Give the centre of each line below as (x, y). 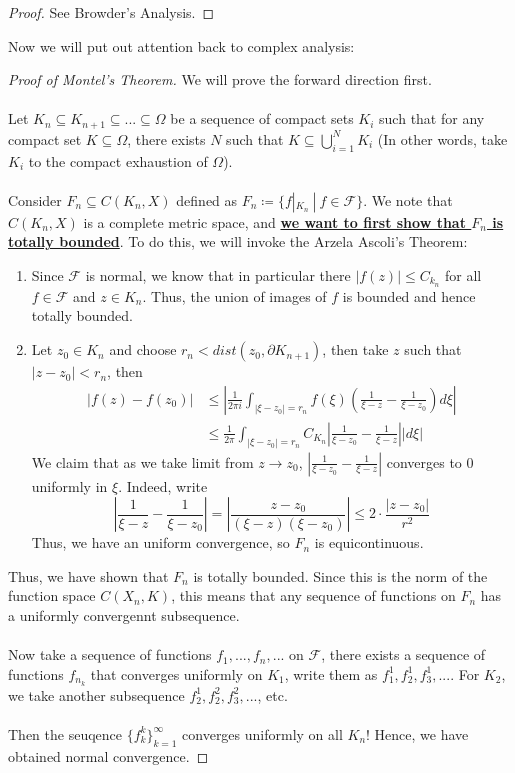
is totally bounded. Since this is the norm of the (340, 575)
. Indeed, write (163, 485)
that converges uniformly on (176, 673)
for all (463, 275)
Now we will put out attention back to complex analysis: (181, 45)
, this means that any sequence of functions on (313, 595)
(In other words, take (442, 138)
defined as (207, 199)
